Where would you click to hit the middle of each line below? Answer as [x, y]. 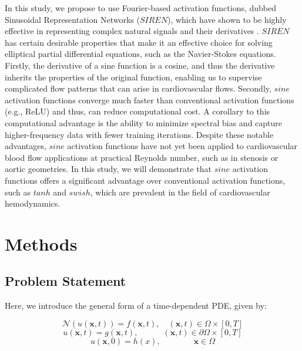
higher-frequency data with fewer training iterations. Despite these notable [139, 134]
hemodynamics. [33, 203]
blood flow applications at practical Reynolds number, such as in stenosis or [142, 157]
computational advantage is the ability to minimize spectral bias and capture [144, 122]
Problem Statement [66, 281]
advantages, [26, 146]
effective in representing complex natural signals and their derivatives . [132, 31]
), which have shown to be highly [227, 19]
